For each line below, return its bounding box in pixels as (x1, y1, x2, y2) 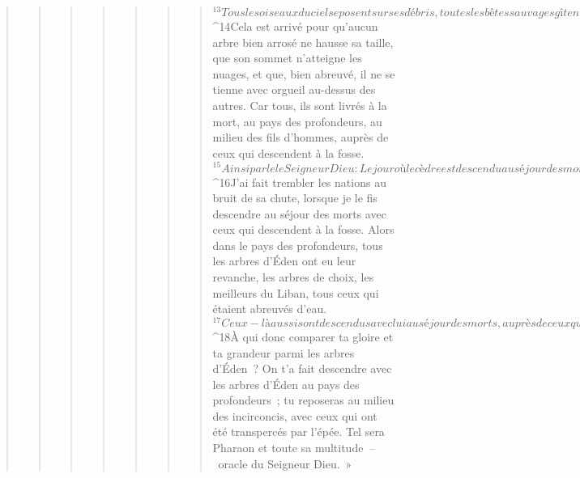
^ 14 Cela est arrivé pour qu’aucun (212, 18, 378, 35)
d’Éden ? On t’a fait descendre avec (212, 360, 392, 377)
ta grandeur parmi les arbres (212, 344, 355, 361)
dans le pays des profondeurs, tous (212, 236, 383, 253)
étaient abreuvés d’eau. (212, 300, 327, 317)
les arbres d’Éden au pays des (212, 375, 360, 392)
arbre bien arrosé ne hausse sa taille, (212, 33, 394, 50)
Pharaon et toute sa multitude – (212, 439, 375, 456)
